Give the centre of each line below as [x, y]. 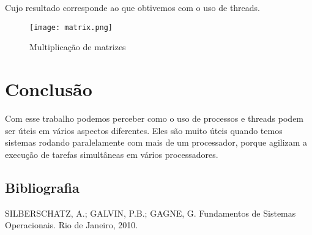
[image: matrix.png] [71, 27]
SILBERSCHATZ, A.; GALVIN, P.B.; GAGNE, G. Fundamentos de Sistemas [150, 213]
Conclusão [49, 89]
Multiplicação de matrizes [78, 47]
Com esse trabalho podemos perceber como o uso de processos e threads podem [154, 118]
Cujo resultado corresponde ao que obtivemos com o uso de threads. [133, 7]
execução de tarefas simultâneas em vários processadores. [112, 154]
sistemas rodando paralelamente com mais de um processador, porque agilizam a [156, 142]
